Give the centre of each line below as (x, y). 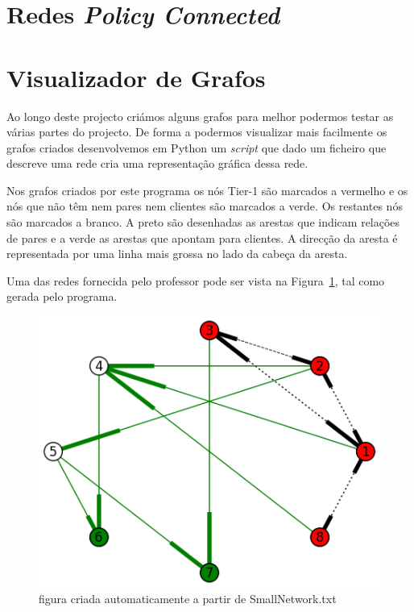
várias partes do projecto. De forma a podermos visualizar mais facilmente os (197, 132)
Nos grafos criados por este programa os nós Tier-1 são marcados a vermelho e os (207, 190)
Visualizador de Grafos (136, 77)
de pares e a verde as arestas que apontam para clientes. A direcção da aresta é (202, 237)
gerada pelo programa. (62, 296)
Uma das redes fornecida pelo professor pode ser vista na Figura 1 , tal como (196, 280)
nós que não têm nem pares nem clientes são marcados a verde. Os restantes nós (205, 206)
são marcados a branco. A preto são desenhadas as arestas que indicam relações (203, 222)
